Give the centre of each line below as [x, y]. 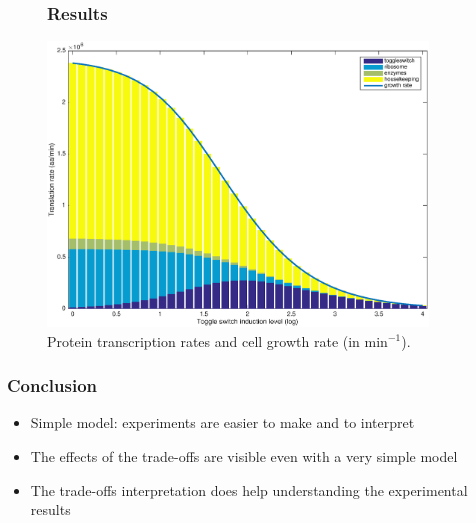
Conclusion [52, 385]
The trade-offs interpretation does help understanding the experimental [249, 489]
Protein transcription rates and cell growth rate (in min [217, 340]
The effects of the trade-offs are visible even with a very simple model [244, 455]
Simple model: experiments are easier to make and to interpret [222, 422]
